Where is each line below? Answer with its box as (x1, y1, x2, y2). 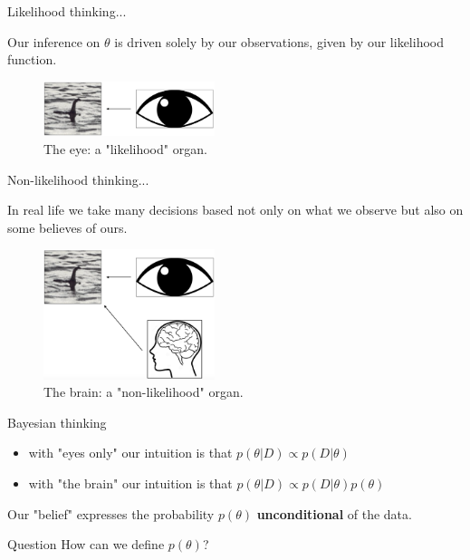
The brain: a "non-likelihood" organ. (43, 382, 244, 401)
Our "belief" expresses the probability (7, 504, 215, 523)
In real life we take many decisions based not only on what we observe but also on (7, 200, 464, 219)
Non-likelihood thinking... (7, 169, 149, 188)
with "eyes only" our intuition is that (28, 443, 233, 462)
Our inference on (7, 32, 101, 51)
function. (7, 50, 57, 69)
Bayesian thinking (7, 412, 107, 431)
